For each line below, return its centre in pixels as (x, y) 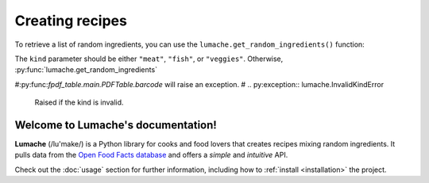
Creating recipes (71, 21)
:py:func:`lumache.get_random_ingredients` (86, 70)
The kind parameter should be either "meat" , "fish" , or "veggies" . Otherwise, (149, 59)
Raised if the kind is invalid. (79, 102)
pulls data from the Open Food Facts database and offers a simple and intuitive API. (151, 155)
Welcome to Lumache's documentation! (116, 125)
